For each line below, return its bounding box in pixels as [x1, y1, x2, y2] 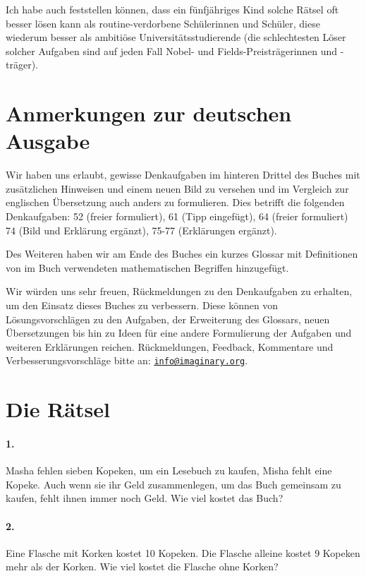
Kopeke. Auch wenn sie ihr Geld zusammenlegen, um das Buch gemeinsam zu [6, 476, 341, 491]
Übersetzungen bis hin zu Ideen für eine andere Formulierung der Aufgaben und [6, 325, 352, 340]
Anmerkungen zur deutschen [6, 99, 292, 128]
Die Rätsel [6, 395, 110, 424]
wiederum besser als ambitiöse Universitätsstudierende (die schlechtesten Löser [6, 30, 346, 44]
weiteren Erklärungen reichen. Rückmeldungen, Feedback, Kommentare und [6, 339, 334, 354]
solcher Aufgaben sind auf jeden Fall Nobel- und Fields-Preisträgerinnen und [6, 43, 338, 58]
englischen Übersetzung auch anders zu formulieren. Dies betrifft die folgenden [6, 195, 345, 210]
